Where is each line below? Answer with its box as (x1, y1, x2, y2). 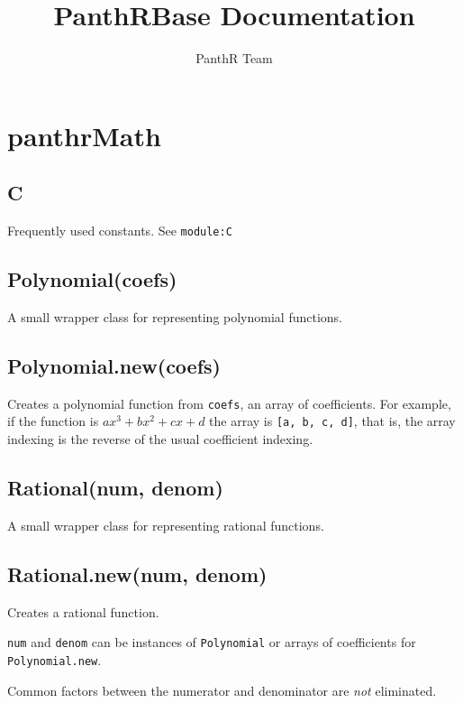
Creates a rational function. (7, 602, 159, 621)
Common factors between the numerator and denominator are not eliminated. (7, 680, 437, 699)
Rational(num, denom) (7, 474, 223, 502)
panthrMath (7, 116, 161, 153)
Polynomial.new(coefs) (7, 351, 221, 379)
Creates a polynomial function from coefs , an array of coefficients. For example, (7, 393, 451, 412)
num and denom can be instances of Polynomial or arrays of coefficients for (7, 633, 416, 652)
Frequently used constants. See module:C (7, 221, 232, 240)
